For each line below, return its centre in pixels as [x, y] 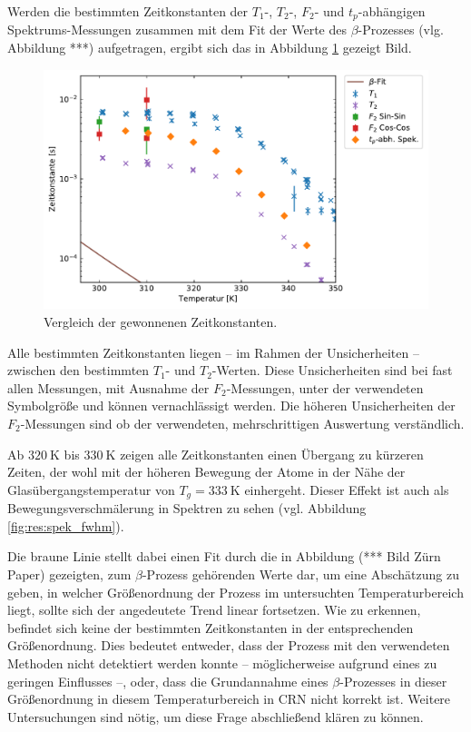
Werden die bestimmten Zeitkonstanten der [128, 11]
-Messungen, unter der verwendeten [325, 387]
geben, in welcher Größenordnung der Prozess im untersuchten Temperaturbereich [235, 592]
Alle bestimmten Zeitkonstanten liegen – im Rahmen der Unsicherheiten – [213, 352]
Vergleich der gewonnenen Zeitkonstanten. [161, 321]
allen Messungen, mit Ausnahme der [108, 387]
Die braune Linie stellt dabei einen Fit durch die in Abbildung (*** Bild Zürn [224, 556]
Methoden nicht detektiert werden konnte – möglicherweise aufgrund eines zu [222, 663]
